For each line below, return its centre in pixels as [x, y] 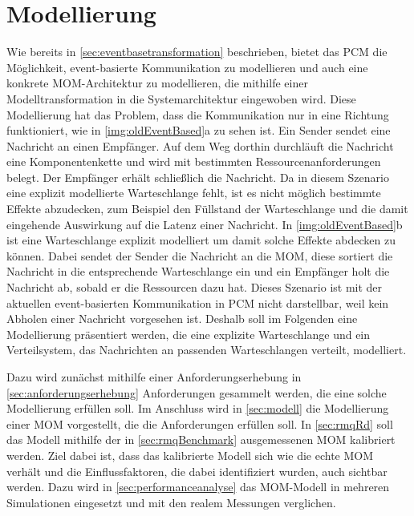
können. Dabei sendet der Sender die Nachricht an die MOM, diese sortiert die [200, 255]
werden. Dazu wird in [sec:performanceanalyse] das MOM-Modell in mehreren [198, 487]
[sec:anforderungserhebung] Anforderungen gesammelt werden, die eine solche [197, 392]
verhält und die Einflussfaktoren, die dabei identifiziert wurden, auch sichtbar [197, 471]
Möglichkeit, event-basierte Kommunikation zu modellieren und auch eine [187, 67]
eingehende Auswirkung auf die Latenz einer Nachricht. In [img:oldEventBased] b [205, 224]
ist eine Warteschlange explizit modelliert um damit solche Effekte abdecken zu [201, 240]
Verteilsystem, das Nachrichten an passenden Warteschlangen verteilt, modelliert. [207, 350]
